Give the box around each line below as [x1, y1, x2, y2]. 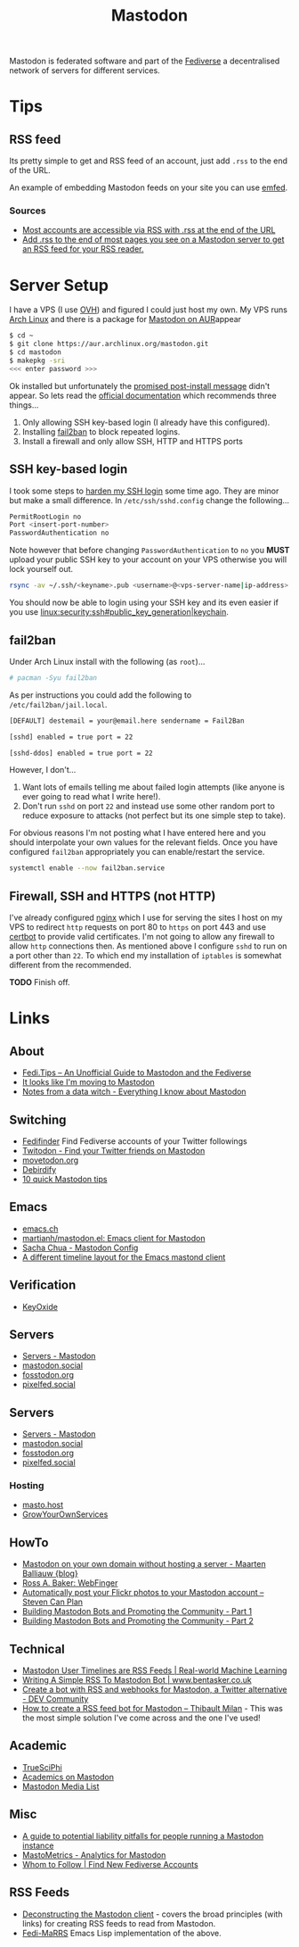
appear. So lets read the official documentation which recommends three [9, 390, 278, 401]
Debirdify [21, 1164, 57, 1174]
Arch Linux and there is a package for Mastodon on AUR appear [9, 314, 242, 325]
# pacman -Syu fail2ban [9, 673, 98, 683]
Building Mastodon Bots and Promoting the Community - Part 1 [21, 1606, 253, 1617]
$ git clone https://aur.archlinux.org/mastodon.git [9, 340, 209, 349]
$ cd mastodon [9, 348, 62, 357]
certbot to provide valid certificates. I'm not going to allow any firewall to [9, 932, 275, 942]
